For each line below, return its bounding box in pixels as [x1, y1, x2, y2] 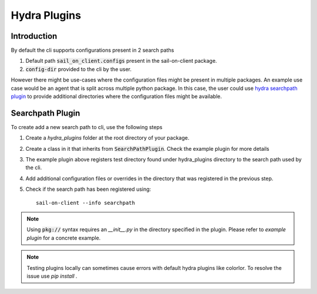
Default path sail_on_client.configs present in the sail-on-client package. [25, 58, 217, 65]
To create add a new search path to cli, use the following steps [11, 123, 163, 130]
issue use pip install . [26, 273, 77, 279]
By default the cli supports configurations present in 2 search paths [11, 47, 174, 54]
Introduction [11, 31, 58, 41]
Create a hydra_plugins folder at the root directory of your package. [25, 134, 190, 141]
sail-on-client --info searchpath [36, 200, 135, 206]
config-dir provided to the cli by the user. [25, 65, 132, 73]
